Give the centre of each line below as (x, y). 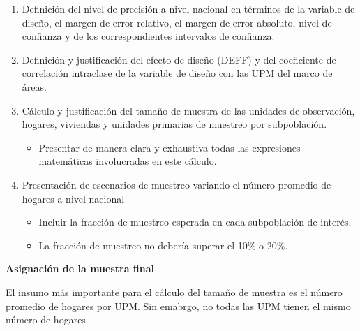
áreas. (34, 86)
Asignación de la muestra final (80, 269)
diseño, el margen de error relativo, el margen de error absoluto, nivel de (177, 22)
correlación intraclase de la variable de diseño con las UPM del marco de (177, 73)
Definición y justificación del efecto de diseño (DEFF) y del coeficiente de (179, 59)
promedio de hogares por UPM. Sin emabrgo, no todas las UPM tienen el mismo (178, 306)
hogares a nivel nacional (73, 198)
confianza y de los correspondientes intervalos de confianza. (148, 36)
